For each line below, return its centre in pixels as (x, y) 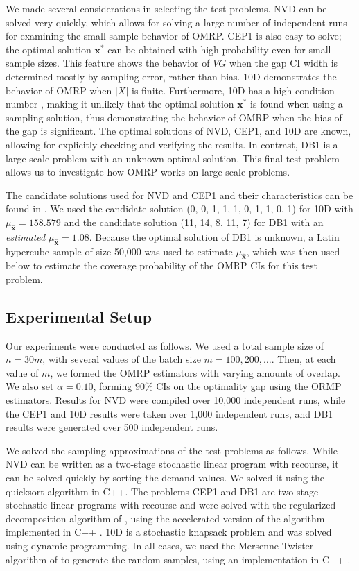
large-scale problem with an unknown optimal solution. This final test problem (173, 158)
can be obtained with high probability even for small (219, 49)
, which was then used (293, 251)
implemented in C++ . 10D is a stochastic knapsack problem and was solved (169, 532)
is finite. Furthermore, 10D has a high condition (233, 90)
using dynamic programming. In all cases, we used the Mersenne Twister (160, 545)
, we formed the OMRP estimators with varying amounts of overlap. (195, 372)
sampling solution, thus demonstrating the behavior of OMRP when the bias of (174, 117)
